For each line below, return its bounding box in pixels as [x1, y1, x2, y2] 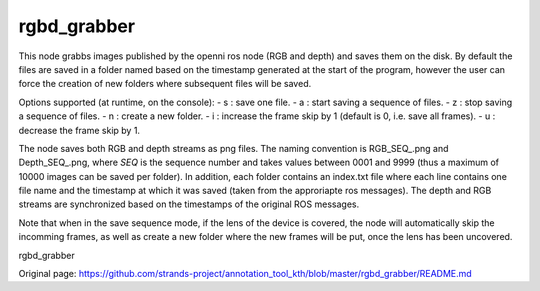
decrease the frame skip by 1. [18, 124, 140, 136]
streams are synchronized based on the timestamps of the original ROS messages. [18, 198, 360, 210]
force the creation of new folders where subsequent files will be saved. [18, 78, 312, 90]
